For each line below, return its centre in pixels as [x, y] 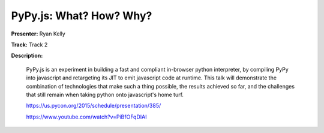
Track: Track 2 [29, 45]
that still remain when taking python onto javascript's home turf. [105, 94]
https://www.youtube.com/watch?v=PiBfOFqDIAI [86, 117]
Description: [27, 56]
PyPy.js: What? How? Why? [82, 16]
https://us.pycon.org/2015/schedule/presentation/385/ [94, 106]
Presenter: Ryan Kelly [38, 34]
